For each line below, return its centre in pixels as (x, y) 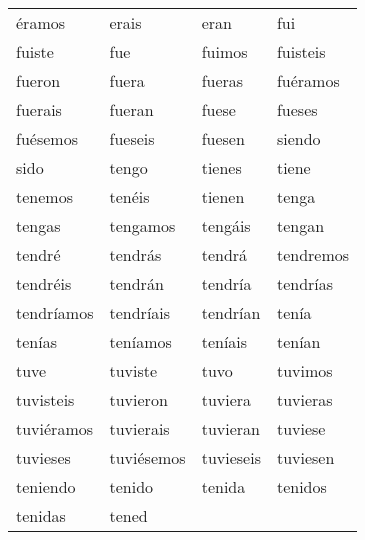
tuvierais (139, 428)
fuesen (223, 138)
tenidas (41, 515)
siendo (298, 138)
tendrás (135, 254)
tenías (36, 341)
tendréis (44, 283)
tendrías (305, 283)
